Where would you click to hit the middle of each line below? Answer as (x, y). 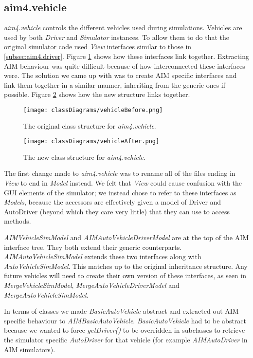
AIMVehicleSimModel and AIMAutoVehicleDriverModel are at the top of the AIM (126, 237)
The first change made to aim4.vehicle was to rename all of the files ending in (120, 173)
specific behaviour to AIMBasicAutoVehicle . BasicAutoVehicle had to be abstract (125, 320)
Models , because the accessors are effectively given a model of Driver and (113, 202)
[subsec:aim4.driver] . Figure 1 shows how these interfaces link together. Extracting (126, 56)
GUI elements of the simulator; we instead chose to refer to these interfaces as (120, 192)
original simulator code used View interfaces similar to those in (98, 47)
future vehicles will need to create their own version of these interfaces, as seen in (125, 275)
